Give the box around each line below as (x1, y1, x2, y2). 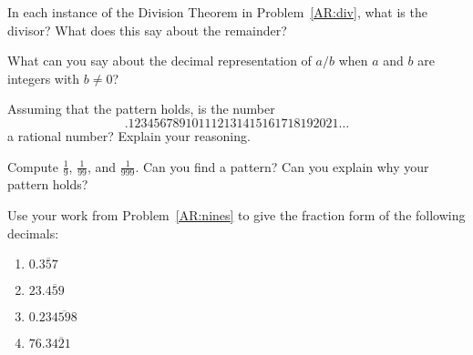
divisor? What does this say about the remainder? (7, 20, 287, 39)
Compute (7, 157, 58, 176)
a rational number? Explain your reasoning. (7, 126, 251, 145)
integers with (7, 68, 80, 87)
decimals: (7, 223, 59, 242)
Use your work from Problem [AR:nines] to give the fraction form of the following (7, 205, 466, 224)
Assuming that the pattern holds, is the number (7, 99, 275, 118)
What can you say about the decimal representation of (7, 51, 312, 70)
